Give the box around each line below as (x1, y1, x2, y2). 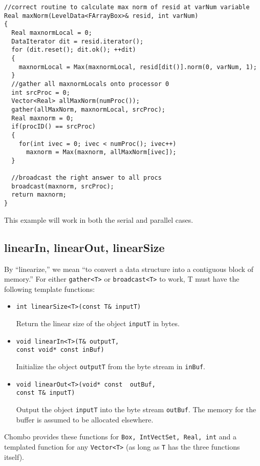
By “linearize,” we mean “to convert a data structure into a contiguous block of (4, 263, 253, 274)
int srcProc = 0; (11, 89, 70, 96)
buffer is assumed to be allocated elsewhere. (16, 414, 154, 425)
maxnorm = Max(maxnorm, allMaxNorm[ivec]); (26, 149, 177, 156)
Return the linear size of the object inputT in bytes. (16, 318, 180, 329)
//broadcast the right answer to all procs (11, 174, 162, 182)
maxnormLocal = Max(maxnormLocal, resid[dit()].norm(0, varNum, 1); (18, 63, 257, 71)
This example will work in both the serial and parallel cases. (4, 214, 193, 225)
